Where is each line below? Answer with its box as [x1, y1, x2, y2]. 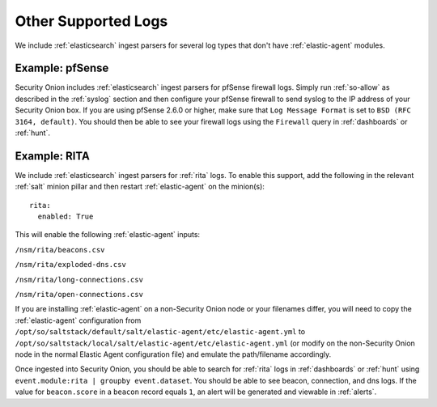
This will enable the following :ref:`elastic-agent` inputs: [15, 230, 201, 240]
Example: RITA [15, 149, 91, 163]
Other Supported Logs [15, 12, 168, 30]
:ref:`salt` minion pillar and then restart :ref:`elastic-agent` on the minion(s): [15, 182, 265, 192]
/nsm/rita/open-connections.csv [15, 290, 143, 299]
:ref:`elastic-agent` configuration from [15, 316, 142, 325]
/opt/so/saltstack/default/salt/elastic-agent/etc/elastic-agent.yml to [15, 327, 306, 337]
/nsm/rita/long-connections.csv [15, 275, 143, 284]
